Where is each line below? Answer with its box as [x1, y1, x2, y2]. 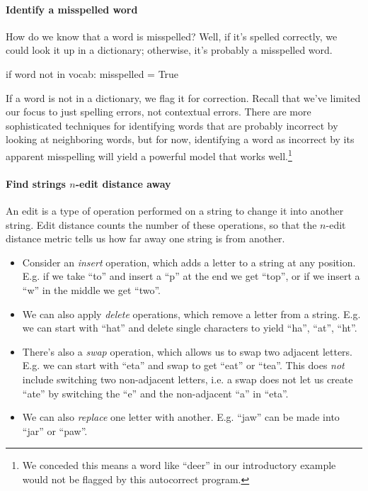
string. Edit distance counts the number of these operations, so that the [6, 217, 317, 232]
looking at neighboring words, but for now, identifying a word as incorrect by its [6, 132, 355, 147]
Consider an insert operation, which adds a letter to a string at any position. [22, 254, 356, 269]
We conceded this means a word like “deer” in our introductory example [22, 458, 336, 473]
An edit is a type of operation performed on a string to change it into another [6, 203, 344, 218]
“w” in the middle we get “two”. [22, 282, 161, 297]
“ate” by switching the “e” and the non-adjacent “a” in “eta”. [22, 385, 289, 400]
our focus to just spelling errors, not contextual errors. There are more [6, 104, 311, 119]
